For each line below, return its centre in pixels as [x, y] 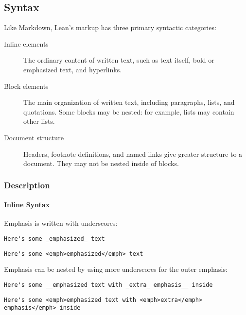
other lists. [39, 121]
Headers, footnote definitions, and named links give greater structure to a [133, 154]
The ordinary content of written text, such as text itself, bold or [119, 60]
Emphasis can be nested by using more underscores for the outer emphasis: [116, 269]
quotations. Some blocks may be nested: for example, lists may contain [129, 111]
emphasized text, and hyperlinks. [73, 69]
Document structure [34, 137]
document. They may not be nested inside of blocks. [101, 163]
